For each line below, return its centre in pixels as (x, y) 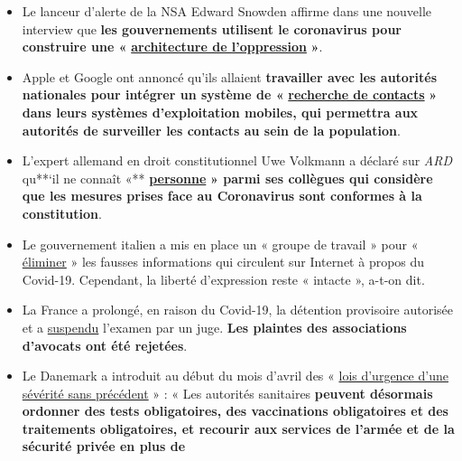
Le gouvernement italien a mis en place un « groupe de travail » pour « (220, 244)
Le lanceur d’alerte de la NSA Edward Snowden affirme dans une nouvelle (227, 11)
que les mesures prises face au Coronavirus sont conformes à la (222, 196)
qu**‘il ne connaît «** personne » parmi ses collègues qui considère (227, 178)
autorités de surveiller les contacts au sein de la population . (211, 130)
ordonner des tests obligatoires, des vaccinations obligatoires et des (235, 411)
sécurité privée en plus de (104, 446)
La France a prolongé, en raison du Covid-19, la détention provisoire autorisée (238, 310)
